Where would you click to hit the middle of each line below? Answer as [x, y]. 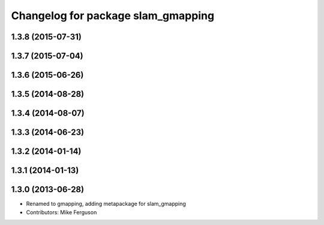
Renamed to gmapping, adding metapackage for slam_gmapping [106, 204]
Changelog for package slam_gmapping [113, 16]
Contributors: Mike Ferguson [61, 212]
